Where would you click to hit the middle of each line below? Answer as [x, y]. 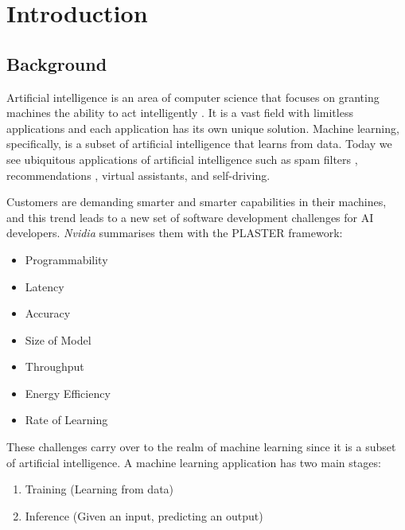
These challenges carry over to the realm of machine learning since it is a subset [201, 447]
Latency [45, 286]
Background [57, 63]
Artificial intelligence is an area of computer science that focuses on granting [193, 97]
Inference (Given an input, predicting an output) [144, 515]
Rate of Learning [66, 420]
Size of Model [58, 339]
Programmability [66, 259]
